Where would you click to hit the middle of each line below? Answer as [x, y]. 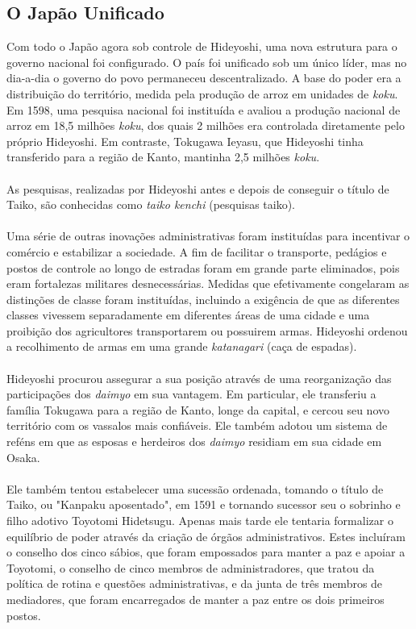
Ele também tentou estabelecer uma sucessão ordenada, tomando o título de [195, 488]
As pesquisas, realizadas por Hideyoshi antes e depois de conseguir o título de [198, 188]
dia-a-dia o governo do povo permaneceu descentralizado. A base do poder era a [204, 78]
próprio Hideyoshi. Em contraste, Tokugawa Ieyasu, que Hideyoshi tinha [185, 141]
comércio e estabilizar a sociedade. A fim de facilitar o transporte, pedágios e [197, 251]
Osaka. [23, 457]
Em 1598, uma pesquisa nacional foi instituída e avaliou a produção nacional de [204, 109]
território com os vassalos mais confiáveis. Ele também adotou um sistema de [197, 425]
